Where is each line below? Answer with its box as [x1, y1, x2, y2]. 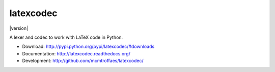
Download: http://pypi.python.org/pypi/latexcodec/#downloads [22, 43, 155, 50]
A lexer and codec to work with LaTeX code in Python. [9, 34, 123, 40]
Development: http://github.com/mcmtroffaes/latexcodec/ [22, 58, 144, 64]
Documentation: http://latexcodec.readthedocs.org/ [22, 50, 131, 56]
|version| [9, 25, 28, 31]
